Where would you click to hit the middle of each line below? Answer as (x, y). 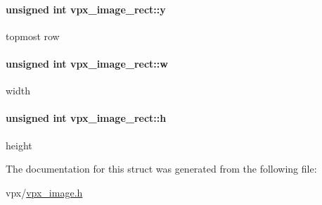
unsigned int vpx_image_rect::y (86, 9)
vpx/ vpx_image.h (44, 192)
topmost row (33, 36)
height (19, 145)
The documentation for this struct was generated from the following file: (161, 169)
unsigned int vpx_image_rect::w (87, 63)
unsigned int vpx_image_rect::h (86, 118)
